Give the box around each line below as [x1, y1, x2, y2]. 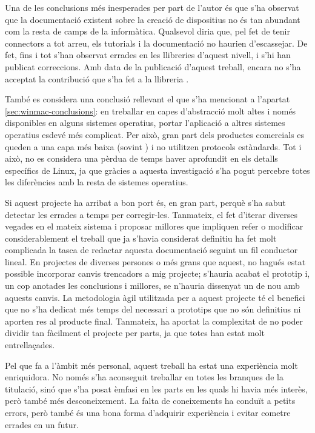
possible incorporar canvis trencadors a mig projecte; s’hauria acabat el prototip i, [5, 267, 310, 280]
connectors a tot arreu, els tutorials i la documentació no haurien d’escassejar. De [5, 36, 308, 49]
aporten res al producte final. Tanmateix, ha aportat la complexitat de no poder [5, 314, 303, 327]
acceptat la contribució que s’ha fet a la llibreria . [5, 72, 189, 85]
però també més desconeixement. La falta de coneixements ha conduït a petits [5, 394, 296, 407]
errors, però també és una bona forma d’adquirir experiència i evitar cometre [5, 406, 291, 418]
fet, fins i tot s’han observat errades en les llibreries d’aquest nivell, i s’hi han [5, 48, 291, 61]
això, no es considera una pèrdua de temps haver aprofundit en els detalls [5, 152, 278, 165]
